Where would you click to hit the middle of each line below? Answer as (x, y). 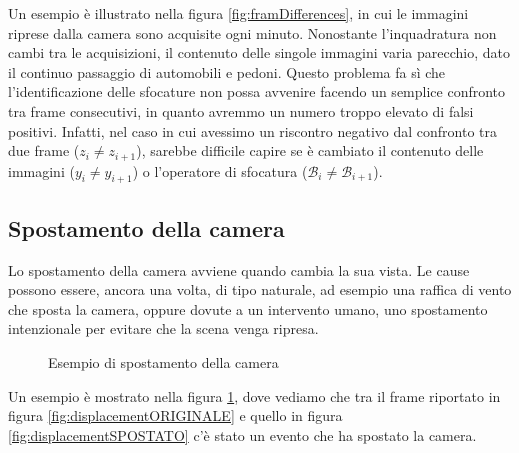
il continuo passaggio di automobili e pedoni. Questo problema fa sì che (227, 71)
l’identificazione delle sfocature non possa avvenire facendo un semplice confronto (257, 91)
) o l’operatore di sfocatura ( (220, 170)
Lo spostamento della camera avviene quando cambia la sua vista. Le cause (239, 269)
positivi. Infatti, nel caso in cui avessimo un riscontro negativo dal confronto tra (253, 130)
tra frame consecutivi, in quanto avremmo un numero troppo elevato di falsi (241, 110)
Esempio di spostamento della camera (163, 361)
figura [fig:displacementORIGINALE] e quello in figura (175, 415)
